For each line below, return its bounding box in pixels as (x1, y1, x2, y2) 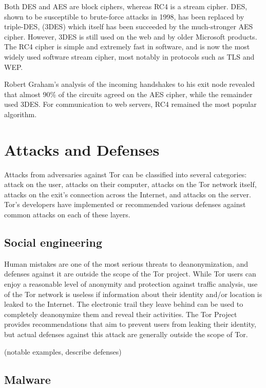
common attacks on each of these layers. (4, 209, 130, 220)
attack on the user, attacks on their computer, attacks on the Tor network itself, (4, 179, 257, 190)
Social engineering (4, 234, 103, 250)
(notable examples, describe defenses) (4, 346, 122, 357)
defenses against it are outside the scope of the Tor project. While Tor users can (4, 268, 256, 279)
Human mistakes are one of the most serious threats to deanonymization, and (4, 258, 248, 269)
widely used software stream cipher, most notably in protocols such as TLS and (4, 51, 255, 62)
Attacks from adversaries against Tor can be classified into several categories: (4, 169, 247, 179)
